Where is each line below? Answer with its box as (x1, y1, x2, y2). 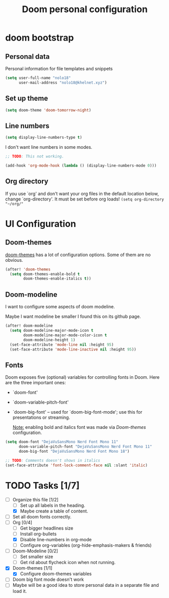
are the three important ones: (5, 380, 66, 386)
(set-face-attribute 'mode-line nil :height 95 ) (10, 342, 114, 347)
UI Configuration (5, 218, 77, 229)
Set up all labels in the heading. (20, 502, 86, 508)
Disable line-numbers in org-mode (20, 536, 92, 542)
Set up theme (5, 94, 48, 103)
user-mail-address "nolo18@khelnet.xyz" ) (18, 80, 107, 85)
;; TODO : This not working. (5, 154, 65, 159)
